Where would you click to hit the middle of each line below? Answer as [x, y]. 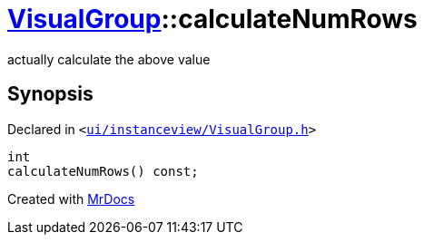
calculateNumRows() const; [103, 171]
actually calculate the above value [109, 59]
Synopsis [50, 94]
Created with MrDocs [71, 198]
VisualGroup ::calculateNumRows [212, 19]
